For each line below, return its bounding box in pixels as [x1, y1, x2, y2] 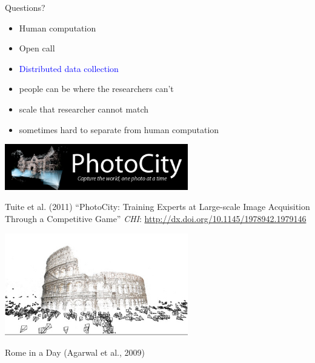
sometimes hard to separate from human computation [19, 123, 219, 136]
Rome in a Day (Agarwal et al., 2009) [5, 345, 145, 358]
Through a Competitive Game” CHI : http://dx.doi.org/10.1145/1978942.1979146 [5, 212, 307, 224]
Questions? [5, 1, 45, 13]
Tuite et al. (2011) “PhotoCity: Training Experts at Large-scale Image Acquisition [5, 200, 310, 213]
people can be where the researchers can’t [19, 82, 174, 95]
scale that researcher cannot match [19, 102, 149, 115]
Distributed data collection [19, 62, 119, 74]
